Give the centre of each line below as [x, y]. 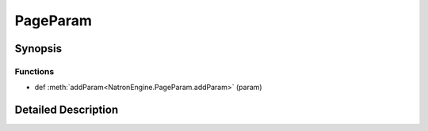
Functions [34, 71]
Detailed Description [67, 110]
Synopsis [38, 49]
